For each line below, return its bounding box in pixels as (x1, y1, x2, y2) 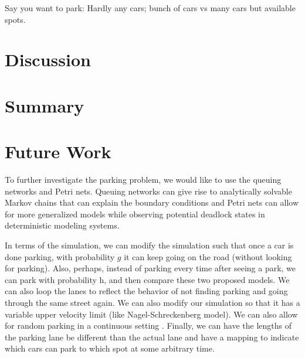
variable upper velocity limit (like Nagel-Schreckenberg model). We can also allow (5, 308, 298, 320)
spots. (5, 13, 26, 25)
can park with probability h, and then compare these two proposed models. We (5, 273, 290, 285)
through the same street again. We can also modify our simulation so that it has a (5, 296, 300, 308)
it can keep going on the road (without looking (124, 250, 292, 262)
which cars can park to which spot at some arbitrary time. (5, 342, 215, 354)
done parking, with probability (5, 250, 115, 262)
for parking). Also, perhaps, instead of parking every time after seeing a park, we (5, 262, 296, 274)
